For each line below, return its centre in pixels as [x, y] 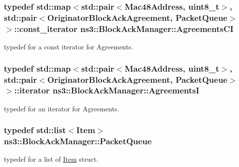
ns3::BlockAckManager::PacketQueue [78, 141]
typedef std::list [35, 130]
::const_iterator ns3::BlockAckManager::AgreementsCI [124, 28]
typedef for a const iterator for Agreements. [69, 47]
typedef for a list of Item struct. [51, 159]
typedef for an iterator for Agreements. [62, 108]
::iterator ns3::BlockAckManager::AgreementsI [107, 90]
